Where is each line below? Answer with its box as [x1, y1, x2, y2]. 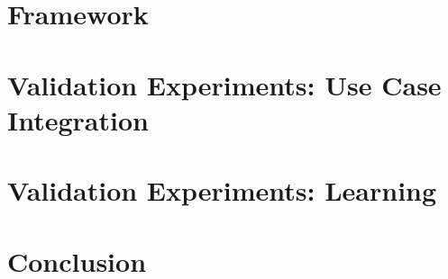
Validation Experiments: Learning [7, 172, 437, 209]
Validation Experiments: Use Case [7, 66, 442, 103]
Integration [7, 101, 149, 138]
